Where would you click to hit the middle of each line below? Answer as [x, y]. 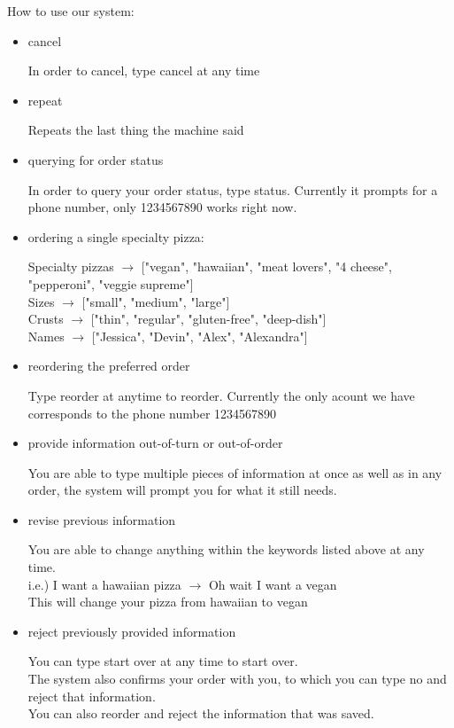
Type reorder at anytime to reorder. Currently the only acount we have [221, 395]
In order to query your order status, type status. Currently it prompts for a [233, 189]
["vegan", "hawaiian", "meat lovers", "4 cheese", [266, 266]
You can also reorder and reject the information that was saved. [201, 713]
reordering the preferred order [109, 366]
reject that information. [92, 696]
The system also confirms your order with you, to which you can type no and [237, 679]
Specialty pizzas [71, 266]
